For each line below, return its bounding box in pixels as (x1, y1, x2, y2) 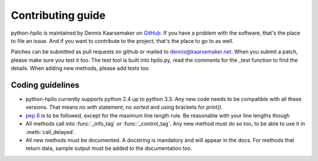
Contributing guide (11, 9, 106, 22)
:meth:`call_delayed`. (25, 128, 76, 135)
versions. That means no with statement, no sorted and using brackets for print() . (25, 103, 223, 111)
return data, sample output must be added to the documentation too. (25, 145, 193, 152)
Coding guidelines (11, 80, 79, 90)
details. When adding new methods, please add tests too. (11, 65, 150, 72)
